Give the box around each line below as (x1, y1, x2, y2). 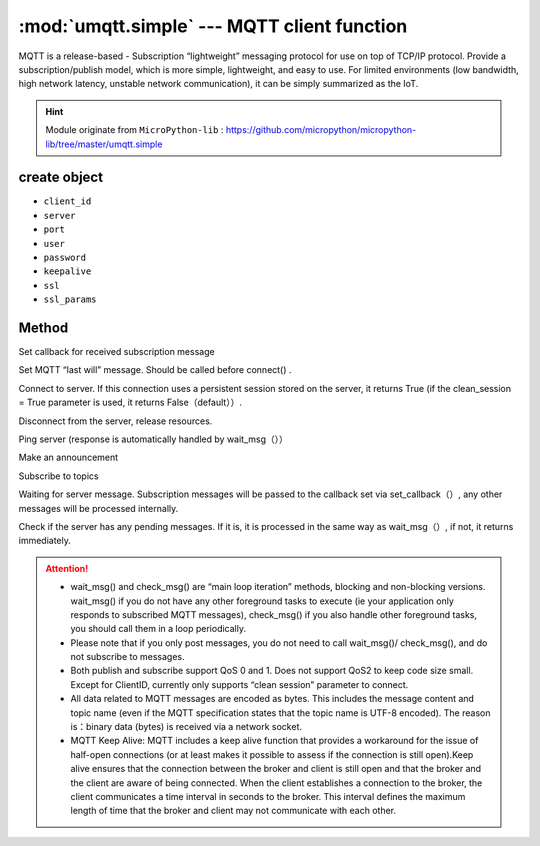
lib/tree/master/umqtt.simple (45, 138, 163, 150)
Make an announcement (18, 451, 119, 464)
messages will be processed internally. (18, 502, 179, 514)
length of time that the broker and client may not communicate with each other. (70, 805, 397, 817)
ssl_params (43, 294, 97, 305)
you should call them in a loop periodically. (70, 623, 247, 635)
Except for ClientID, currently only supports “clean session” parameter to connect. (70, 678, 409, 690)
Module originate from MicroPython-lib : (45, 124, 224, 136)
